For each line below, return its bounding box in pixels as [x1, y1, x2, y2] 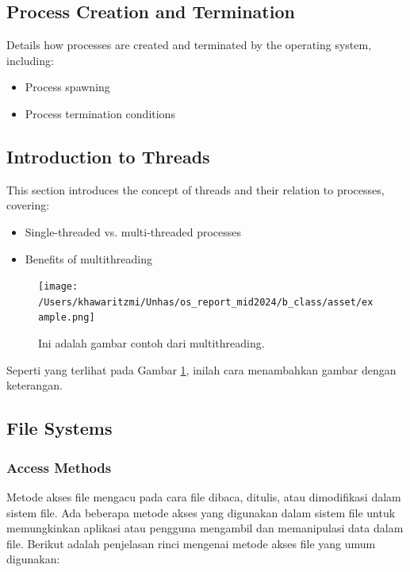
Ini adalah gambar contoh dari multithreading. [38, 335, 265, 351]
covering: [6, 197, 50, 213]
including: [6, 52, 54, 68]
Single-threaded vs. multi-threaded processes [25, 223, 242, 240]
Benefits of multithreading [25, 250, 152, 267]
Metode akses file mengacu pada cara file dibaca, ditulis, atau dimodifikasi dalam [6, 488, 401, 505]
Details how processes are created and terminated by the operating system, [6, 36, 372, 53]
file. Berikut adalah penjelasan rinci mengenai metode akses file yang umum [6, 535, 376, 551]
